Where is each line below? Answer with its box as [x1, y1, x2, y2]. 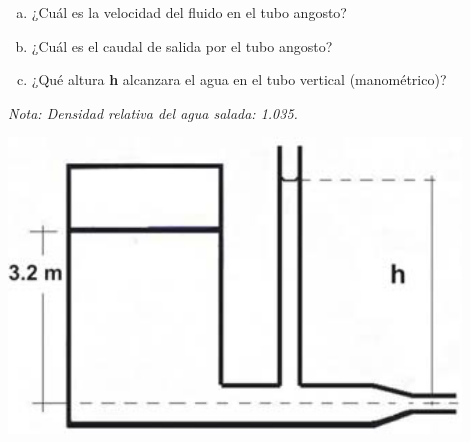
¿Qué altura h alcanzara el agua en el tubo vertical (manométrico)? [31, 69, 447, 90]
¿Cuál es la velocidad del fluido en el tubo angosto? [31, 2, 347, 22]
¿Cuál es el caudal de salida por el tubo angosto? [31, 35, 333, 56]
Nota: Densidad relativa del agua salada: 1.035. [8, 102, 298, 123]
